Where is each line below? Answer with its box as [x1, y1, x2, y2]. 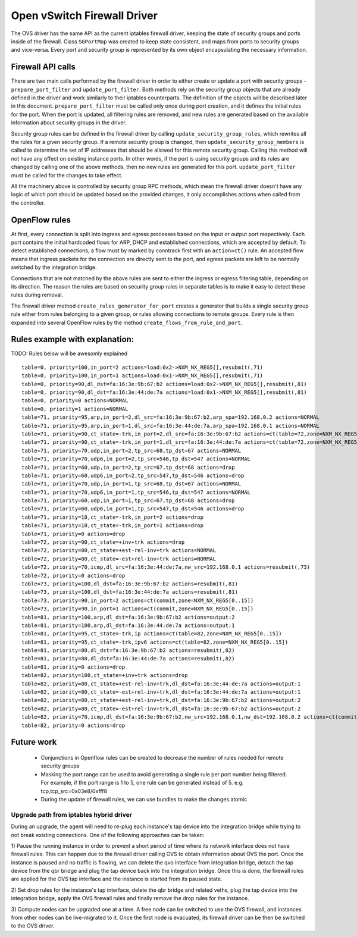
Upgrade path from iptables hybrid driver [11, 810, 132, 819]
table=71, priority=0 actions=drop [21, 530, 126, 537]
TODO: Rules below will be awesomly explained [11, 350, 128, 357]
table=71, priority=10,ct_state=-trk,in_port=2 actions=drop [21, 513, 203, 521]
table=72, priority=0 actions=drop [21, 572, 126, 579]
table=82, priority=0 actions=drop [21, 722, 126, 729]
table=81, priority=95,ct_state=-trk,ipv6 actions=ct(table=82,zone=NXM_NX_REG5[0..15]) [21, 638, 289, 645]
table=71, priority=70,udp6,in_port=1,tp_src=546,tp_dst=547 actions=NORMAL [21, 488, 251, 496]
